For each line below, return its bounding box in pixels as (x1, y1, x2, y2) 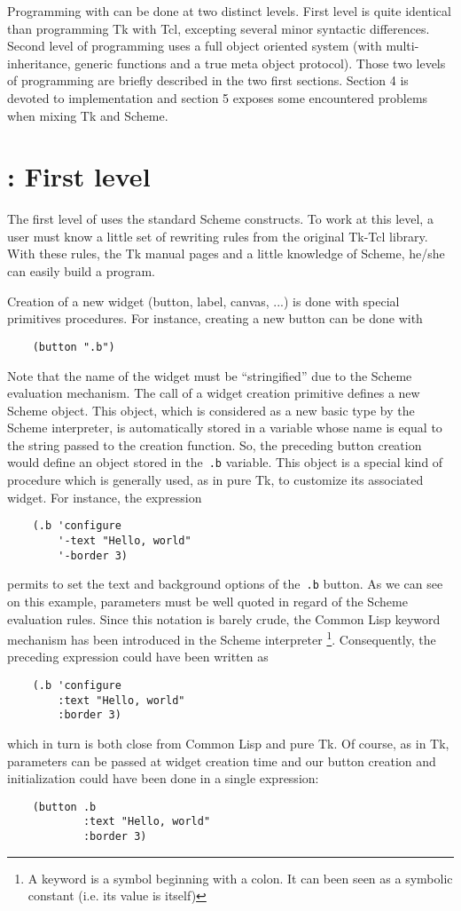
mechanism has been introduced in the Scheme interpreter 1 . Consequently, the (7, 628, 436, 648)
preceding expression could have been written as (7, 647, 269, 666)
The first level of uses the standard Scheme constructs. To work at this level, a (7, 210, 434, 228)
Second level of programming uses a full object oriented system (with (7, 36, 382, 55)
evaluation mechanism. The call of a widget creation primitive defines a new (7, 384, 420, 402)
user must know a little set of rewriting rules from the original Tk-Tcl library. (7, 226, 428, 245)
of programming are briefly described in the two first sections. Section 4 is (7, 71, 409, 90)
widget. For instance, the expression (7, 487, 202, 506)
